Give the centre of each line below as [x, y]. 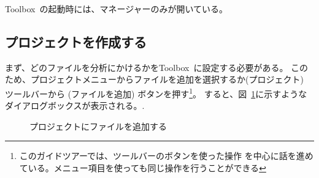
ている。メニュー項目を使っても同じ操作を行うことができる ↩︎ [143, 168]
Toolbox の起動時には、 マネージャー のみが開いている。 [117, 9]
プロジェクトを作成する [76, 41]
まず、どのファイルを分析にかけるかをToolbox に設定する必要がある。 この [157, 67]
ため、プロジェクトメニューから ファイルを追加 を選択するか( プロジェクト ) [154, 79]
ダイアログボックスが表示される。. [75, 106]
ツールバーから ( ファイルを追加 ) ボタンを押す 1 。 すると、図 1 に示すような [156, 92]
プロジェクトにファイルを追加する [98, 126]
